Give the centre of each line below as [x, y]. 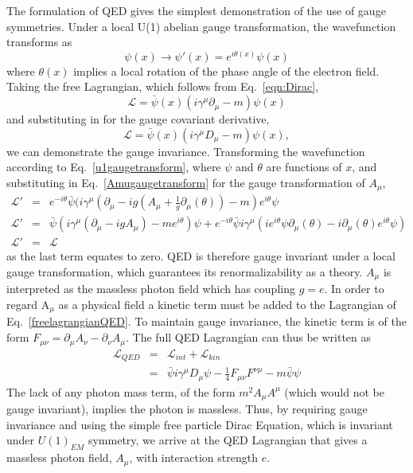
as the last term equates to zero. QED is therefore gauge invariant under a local [201, 256]
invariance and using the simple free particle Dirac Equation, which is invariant [200, 424]
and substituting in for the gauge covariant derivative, [138, 119]
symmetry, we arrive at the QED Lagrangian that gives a [228, 440]
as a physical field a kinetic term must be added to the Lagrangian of [227, 305]
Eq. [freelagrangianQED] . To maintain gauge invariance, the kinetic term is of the [206, 321]
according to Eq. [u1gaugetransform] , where [114, 167]
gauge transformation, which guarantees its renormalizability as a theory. [185, 271]
